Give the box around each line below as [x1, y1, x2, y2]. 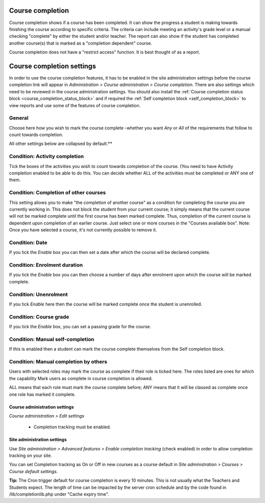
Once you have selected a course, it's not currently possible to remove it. [9, 227, 157, 233]
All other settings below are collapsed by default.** [9, 140, 112, 147]
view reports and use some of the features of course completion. [9, 102, 141, 108]
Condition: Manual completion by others [9, 358, 107, 365]
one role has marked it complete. [9, 391, 76, 397]
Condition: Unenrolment [9, 291, 68, 298]
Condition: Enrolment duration [9, 262, 83, 268]
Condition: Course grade [9, 313, 70, 320]
